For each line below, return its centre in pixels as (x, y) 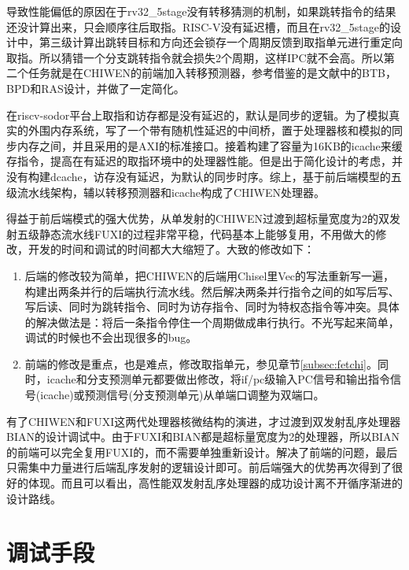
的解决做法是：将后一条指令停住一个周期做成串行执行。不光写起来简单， (212, 322)
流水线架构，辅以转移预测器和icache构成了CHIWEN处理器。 (171, 192)
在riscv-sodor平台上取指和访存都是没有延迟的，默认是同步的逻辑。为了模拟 (198, 115)
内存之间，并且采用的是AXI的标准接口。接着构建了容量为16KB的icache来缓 (210, 145)
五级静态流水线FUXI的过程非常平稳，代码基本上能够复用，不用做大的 (196, 233)
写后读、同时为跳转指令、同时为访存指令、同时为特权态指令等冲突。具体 (212, 307)
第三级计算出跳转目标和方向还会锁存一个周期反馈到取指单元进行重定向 (221, 42)
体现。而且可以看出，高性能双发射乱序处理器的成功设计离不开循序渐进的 (215, 483)
